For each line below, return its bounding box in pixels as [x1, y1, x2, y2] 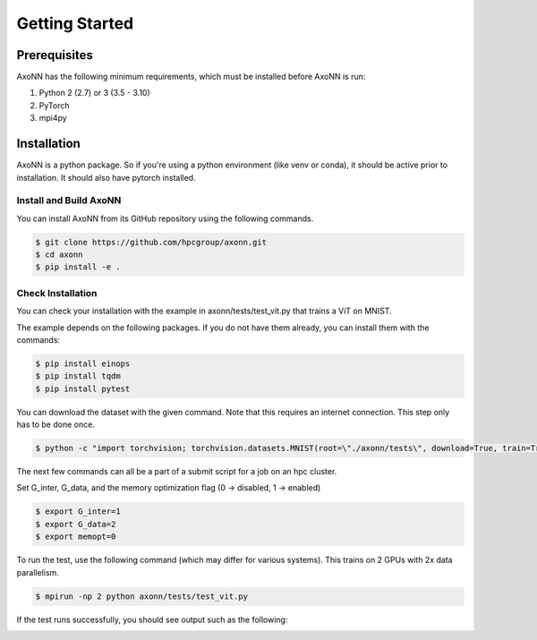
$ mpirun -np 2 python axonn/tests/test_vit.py [35, 591, 248, 602]
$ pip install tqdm [35, 371, 121, 381]
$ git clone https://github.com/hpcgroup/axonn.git [35, 237, 268, 247]
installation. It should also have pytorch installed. [16, 172, 196, 183]
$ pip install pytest [35, 383, 131, 394]
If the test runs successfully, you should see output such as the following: [16, 614, 288, 625]
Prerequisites [16, 47, 93, 63]
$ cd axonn [35, 250, 83, 260]
